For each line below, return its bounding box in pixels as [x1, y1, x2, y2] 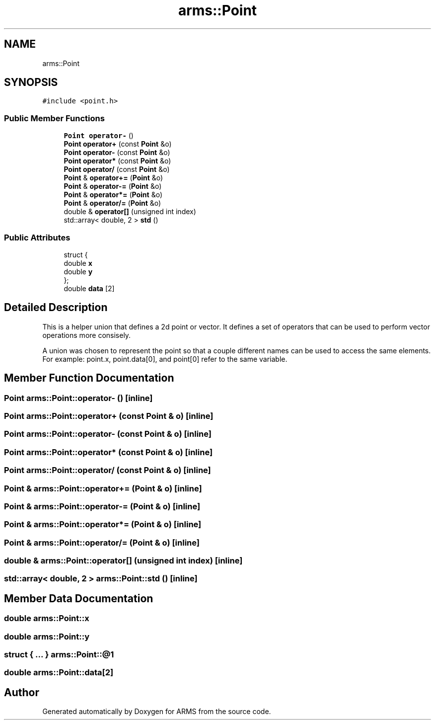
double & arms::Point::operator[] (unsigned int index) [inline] [4, 556, 243, 565]
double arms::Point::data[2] [4, 667, 114, 678]
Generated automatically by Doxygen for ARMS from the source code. [42, 707, 271, 716]
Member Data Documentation [4, 592, 153, 605]
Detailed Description [4, 301, 108, 314]
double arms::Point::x [4, 613, 89, 624]
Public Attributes [4, 232, 71, 242]
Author [4, 686, 39, 699]
